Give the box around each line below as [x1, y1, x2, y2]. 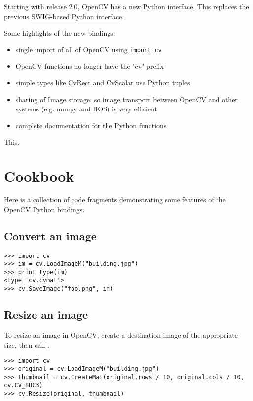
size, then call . [4, 339, 49, 350]
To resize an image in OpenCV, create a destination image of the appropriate [4, 330, 238, 340]
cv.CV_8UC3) [4, 382, 43, 389]
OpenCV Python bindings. [4, 204, 85, 214]
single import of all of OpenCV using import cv [15, 44, 162, 54]
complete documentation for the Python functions [15, 120, 167, 130]
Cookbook [4, 166, 74, 186]
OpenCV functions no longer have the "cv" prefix [15, 61, 164, 71]
